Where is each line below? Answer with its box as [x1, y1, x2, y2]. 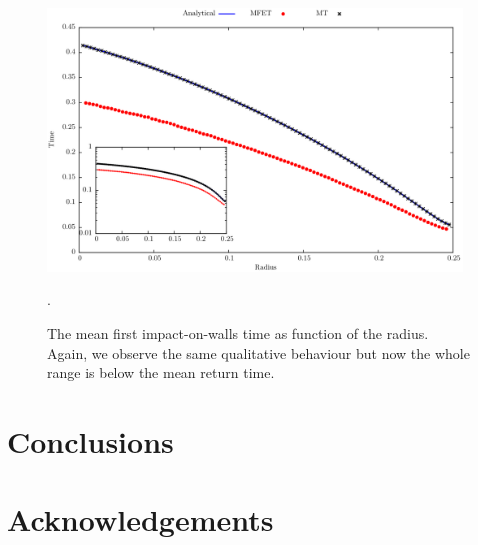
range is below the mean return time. [47, 362, 275, 383]
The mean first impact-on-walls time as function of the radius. [47, 322, 429, 343]
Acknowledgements [7, 499, 274, 540]
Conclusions [7, 420, 174, 461]
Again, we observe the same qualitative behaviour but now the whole [47, 342, 470, 363]
